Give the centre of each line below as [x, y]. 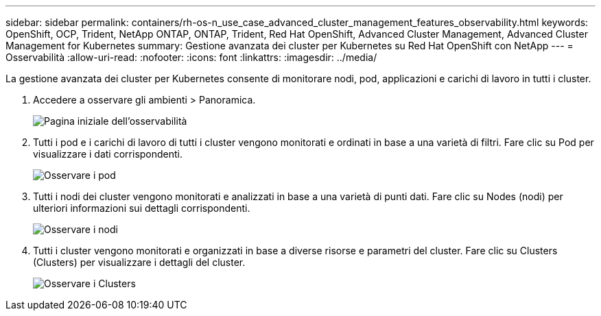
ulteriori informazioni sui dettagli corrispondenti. [142, 208]
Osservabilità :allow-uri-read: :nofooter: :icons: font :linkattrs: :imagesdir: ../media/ [191, 57]
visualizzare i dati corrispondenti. [108, 154]
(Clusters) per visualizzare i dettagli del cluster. [139, 262]
